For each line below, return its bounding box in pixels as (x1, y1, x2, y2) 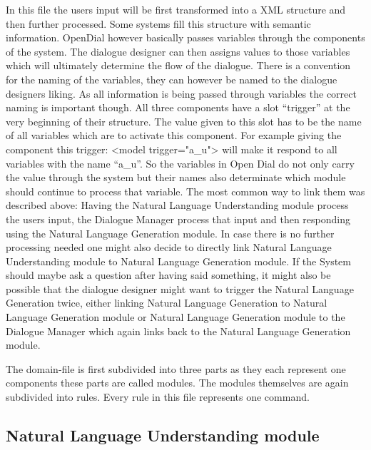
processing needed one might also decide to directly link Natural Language (6, 240, 332, 255)
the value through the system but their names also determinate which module (6, 170, 346, 185)
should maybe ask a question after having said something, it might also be (6, 267, 331, 282)
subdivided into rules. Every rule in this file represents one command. (6, 389, 310, 404)
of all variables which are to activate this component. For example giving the (6, 128, 342, 143)
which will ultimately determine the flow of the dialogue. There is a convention (6, 58, 351, 73)
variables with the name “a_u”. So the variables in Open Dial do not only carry (6, 155, 355, 170)
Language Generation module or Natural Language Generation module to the (6, 310, 345, 324)
